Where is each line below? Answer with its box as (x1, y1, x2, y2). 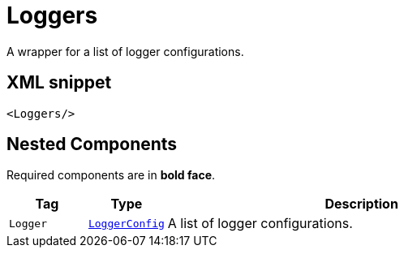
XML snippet (6, 72, 112, 93)
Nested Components (6, 134, 178, 155)
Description (324, 196, 398, 213)
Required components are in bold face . (6, 168, 216, 183)
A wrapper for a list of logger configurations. (6, 44, 244, 58)
